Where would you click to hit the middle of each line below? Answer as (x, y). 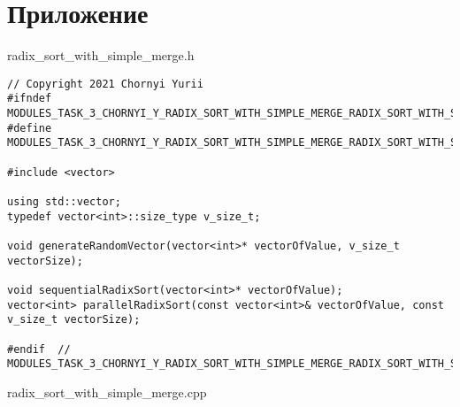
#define (30, 128)
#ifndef (30, 99)
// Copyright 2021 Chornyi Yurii (105, 84)
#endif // (39, 349)
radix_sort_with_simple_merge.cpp (107, 392)
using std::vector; (64, 201)
